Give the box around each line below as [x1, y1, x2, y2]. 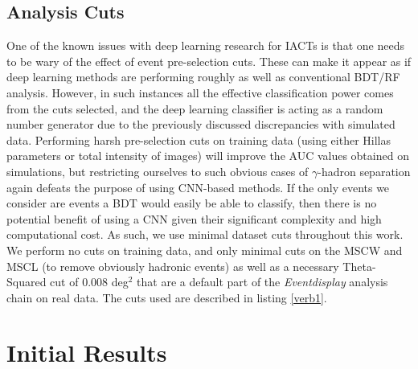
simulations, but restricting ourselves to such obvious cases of [6, 162, 309, 179]
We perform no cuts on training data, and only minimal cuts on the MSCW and [6, 241, 403, 258]
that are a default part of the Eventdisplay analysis [137, 273, 388, 290]
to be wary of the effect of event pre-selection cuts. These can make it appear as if [6, 52, 412, 69]
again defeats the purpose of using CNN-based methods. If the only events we [6, 178, 390, 195]
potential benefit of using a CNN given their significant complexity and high [6, 210, 382, 227]
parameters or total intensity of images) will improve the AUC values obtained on [6, 147, 409, 164]
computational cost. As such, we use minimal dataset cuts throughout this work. [6, 226, 404, 243]
